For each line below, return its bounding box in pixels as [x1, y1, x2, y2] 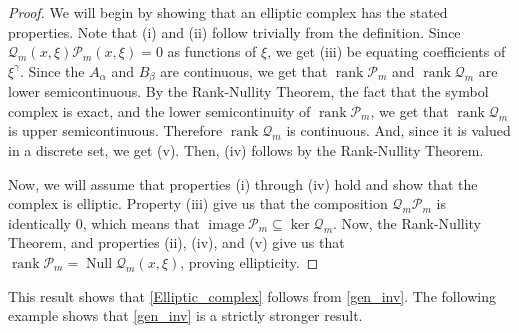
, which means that [82, 212, 200, 233]
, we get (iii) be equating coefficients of [267, 41, 506, 62]
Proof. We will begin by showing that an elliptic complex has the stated [8, 2, 448, 22]
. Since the [20, 60, 85, 81]
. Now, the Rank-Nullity [333, 212, 482, 233]
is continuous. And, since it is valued [286, 120, 511, 141]
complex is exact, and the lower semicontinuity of [8, 100, 311, 121]
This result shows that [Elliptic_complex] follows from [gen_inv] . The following [8, 285, 496, 306]
